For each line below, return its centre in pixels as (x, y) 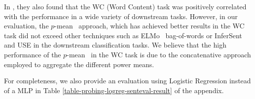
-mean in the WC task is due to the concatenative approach (159, 54)
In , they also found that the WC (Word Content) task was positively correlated (125, 6)
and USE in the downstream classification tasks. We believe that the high (115, 45)
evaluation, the (26, 26)
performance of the (33, 54)
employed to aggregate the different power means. (79, 64)
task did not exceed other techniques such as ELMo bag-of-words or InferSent (123, 35)
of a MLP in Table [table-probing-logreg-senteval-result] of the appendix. (114, 90)
